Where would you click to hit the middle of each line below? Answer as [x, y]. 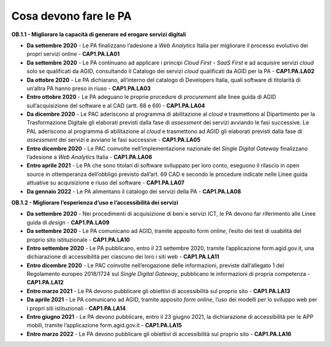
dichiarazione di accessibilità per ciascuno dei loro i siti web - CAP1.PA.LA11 [123, 257]
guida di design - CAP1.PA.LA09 [68, 222]
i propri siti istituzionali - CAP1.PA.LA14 [76, 308]
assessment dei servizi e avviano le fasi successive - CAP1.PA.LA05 [113, 140]
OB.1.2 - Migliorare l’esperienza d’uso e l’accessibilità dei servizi [95, 202]
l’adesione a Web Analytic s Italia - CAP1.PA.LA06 [89, 157]
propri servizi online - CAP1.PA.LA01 [73, 54]
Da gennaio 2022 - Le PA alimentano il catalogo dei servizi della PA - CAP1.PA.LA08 [134, 191]
